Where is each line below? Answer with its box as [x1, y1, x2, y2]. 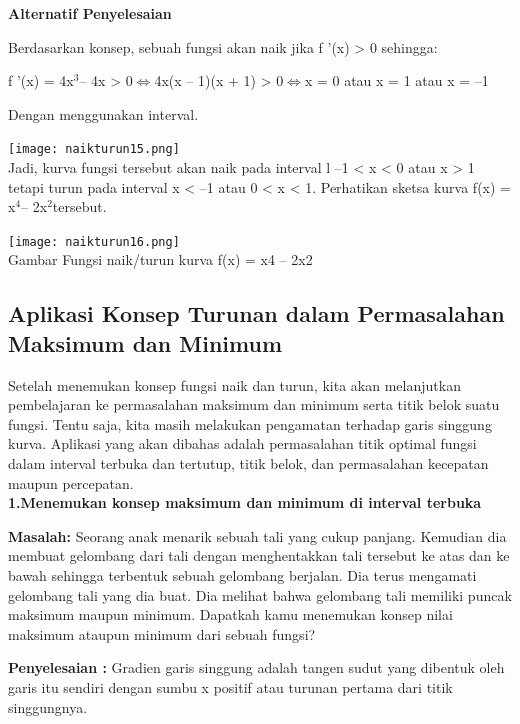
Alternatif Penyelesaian [8, 3, 172, 23]
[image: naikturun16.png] [8, 234, 180, 249]
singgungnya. [8, 696, 88, 717]
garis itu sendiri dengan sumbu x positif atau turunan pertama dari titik [8, 676, 453, 697]
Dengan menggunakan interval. [8, 103, 199, 124]
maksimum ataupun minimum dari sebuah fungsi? [8, 623, 316, 644]
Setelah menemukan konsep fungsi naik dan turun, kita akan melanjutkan [8, 374, 461, 395]
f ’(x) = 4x [8, 70, 74, 91]
